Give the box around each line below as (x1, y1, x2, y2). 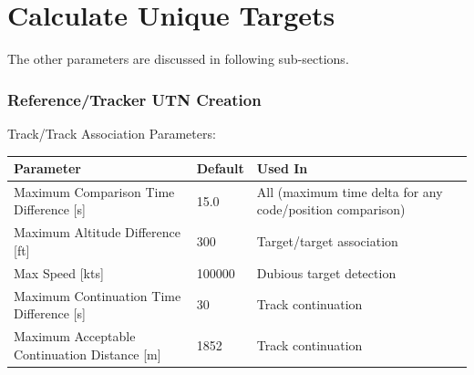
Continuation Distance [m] (14, 344, 161, 363)
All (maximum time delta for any (256, 182, 443, 201)
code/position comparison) (256, 200, 406, 219)
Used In (256, 159, 308, 178)
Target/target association (256, 232, 398, 251)
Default (196, 159, 244, 178)
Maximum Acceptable (14, 327, 136, 346)
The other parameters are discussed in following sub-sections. (7, 49, 349, 68)
